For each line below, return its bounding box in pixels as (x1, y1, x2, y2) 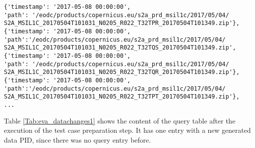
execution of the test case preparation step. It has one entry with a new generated (4, 125, 251, 135)
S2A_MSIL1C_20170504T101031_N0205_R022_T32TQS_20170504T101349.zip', (4, 44, 236, 51)
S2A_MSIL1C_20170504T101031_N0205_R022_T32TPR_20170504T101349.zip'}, (4, 20, 240, 27)
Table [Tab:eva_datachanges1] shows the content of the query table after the (4, 115, 235, 125)
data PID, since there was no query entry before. (4, 134, 151, 145)
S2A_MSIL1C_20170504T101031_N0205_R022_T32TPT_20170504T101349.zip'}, (4, 93, 240, 100)
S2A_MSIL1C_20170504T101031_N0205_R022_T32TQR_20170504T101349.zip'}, (4, 69, 240, 76)
